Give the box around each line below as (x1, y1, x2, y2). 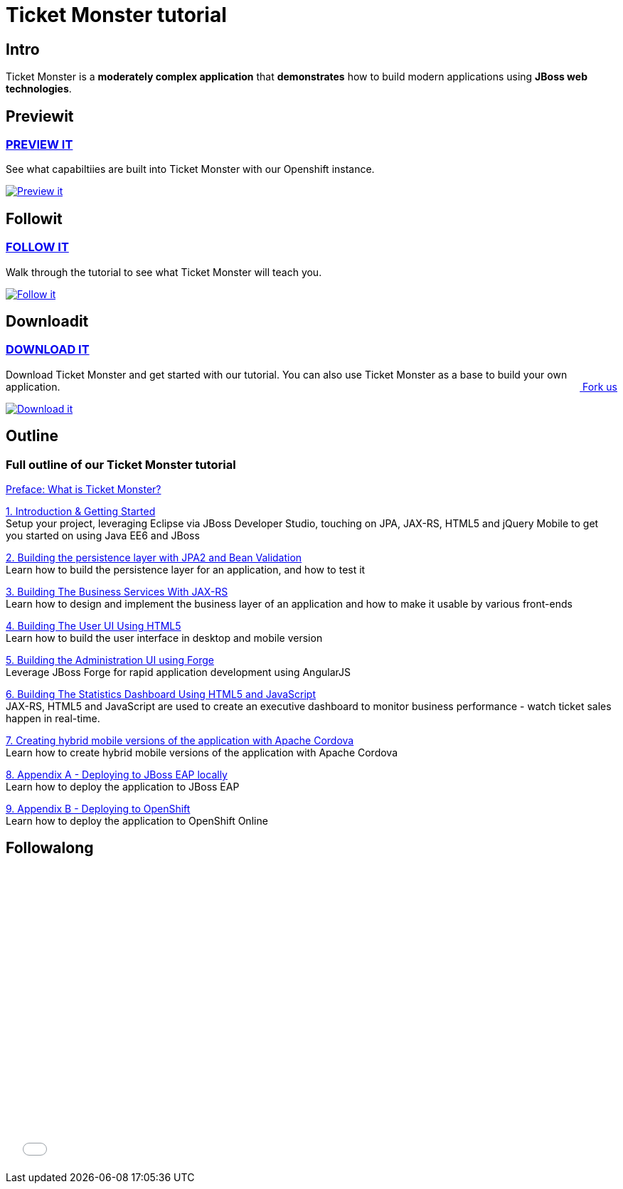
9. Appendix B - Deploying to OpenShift (6, 803, 191, 815)
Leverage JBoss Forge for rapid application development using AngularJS (6, 666, 351, 679)
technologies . (6, 83, 72, 95)
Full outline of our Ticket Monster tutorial (6, 457, 236, 472)
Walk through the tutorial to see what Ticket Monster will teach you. (6, 265, 322, 278)
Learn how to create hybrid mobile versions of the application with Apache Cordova (6, 746, 398, 759)
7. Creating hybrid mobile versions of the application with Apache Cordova (6, 734, 354, 747)
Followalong (6, 839, 94, 857)
